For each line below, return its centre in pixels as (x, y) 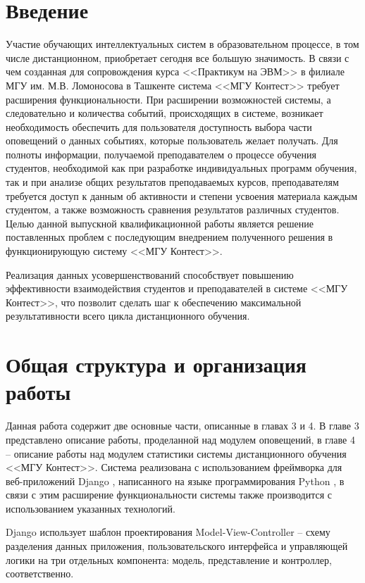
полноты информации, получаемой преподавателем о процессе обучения (161, 154)
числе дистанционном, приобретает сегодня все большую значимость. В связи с (178, 57)
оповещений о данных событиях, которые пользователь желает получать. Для (172, 140)
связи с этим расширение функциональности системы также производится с (169, 495)
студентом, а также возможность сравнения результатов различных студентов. (173, 209)
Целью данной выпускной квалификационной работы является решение (160, 223)
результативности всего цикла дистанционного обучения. (128, 316)
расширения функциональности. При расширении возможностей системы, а (168, 99)
